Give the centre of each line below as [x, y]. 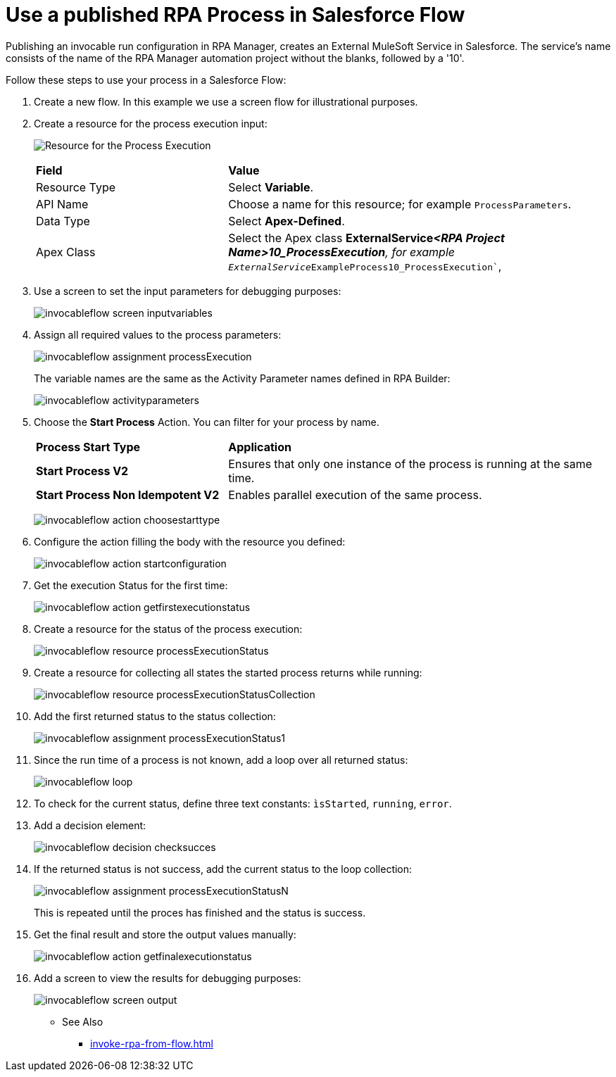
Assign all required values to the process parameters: [158, 334]
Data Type [63, 221]
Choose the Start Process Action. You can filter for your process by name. [207, 422]
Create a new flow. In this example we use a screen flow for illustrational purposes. [226, 101]
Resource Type [76, 187]
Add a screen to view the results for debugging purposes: [168, 978]
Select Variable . [271, 187]
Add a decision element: [90, 825]
